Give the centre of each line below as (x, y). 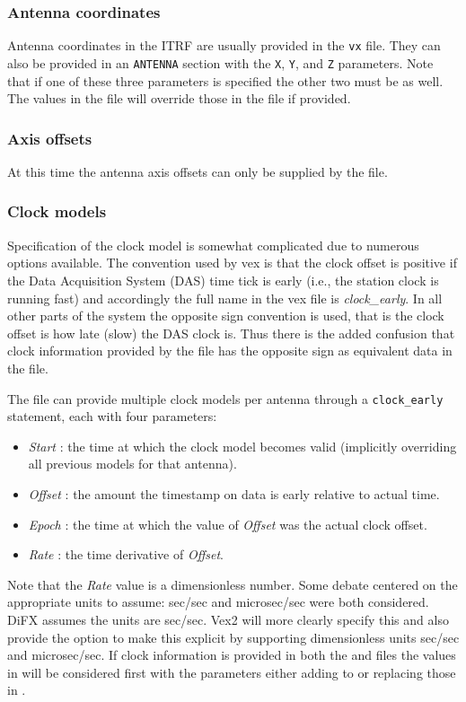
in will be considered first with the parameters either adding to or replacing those (232, 672)
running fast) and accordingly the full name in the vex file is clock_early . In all (225, 298)
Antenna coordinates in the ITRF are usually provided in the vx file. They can (224, 45)
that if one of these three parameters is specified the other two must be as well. (225, 80)
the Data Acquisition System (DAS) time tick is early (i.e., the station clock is (223, 280)
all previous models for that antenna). (132, 464)
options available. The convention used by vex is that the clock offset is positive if (232, 263)
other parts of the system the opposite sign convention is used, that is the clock (226, 316)
